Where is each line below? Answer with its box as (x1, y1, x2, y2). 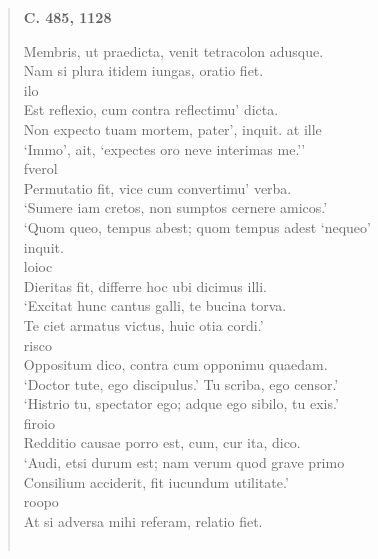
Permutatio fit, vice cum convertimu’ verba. (23, 177, 292, 198)
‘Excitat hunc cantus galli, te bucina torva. (23, 295, 287, 316)
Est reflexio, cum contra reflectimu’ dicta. (23, 99, 279, 120)
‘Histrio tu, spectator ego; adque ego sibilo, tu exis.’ (23, 393, 339, 414)
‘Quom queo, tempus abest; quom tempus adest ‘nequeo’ (23, 216, 371, 237)
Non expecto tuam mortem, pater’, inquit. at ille (23, 118, 322, 139)
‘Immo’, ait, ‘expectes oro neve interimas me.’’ (23, 138, 306, 159)
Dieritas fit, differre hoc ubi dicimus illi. (23, 275, 267, 296)
